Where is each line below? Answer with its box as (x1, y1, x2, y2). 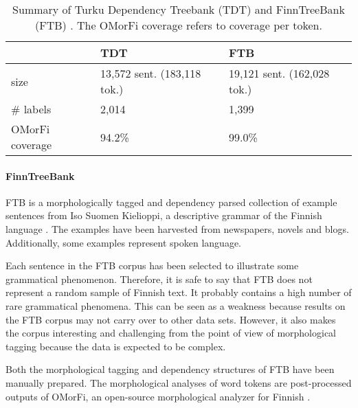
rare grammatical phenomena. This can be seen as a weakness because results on (5, 298, 346, 313)
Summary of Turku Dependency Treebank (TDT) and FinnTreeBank (12, 1, 345, 17)
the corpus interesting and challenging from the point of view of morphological (5, 326, 337, 340)
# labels (11, 101, 52, 117)
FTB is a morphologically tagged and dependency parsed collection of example (5, 194, 337, 209)
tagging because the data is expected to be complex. (5, 339, 226, 353)
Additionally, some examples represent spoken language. (5, 235, 241, 249)
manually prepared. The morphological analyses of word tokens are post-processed (5, 375, 352, 389)
